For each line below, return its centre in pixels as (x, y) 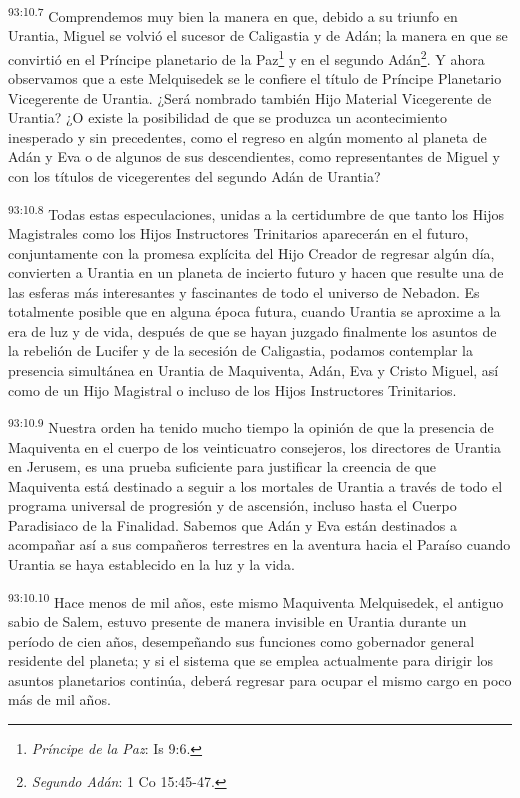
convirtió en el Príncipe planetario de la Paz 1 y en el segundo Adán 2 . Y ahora (246, 57)
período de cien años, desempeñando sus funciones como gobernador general (241, 640)
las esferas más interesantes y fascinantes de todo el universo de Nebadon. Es (244, 291)
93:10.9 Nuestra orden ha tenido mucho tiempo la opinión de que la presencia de (251, 425)
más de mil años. (59, 699)
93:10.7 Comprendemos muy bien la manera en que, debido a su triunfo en (233, 14)
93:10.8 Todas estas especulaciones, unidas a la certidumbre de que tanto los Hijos (256, 212)
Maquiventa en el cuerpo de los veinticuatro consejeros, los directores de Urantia (254, 446)
